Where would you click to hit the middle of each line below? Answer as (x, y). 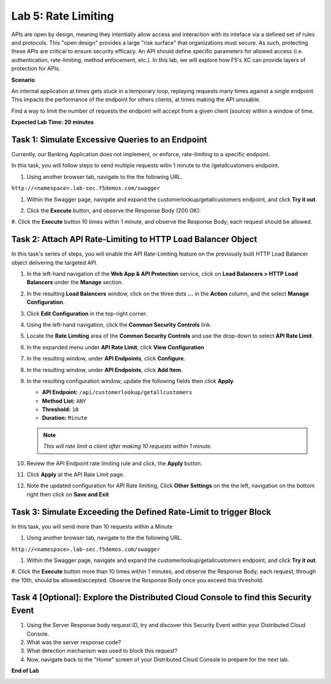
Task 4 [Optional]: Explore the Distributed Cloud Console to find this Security (162, 598)
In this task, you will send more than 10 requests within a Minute (92, 526)
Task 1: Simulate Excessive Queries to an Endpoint (109, 139)
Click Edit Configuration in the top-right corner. (87, 313)
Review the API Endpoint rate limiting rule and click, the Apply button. (114, 463)
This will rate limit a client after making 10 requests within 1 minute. (128, 446)
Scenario (23, 80)
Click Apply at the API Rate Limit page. (76, 474)
